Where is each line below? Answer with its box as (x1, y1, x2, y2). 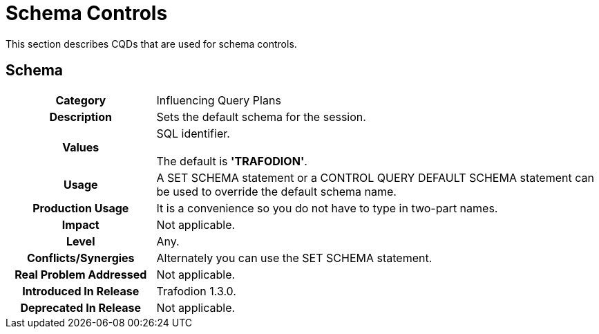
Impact (61, 217, 99, 232)
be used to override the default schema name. (156, 184, 397, 198)
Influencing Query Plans (156, 93, 281, 107)
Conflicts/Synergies (26, 250, 135, 265)
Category (55, 93, 106, 107)
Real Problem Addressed (15, 267, 147, 281)
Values (62, 140, 99, 154)
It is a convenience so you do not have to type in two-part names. (156, 201, 498, 215)
